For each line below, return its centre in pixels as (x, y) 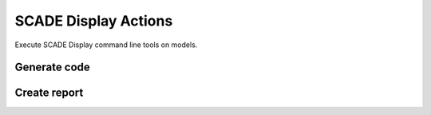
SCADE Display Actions (94, 21)
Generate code (53, 67)
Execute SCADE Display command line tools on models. (106, 45)
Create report (49, 93)
